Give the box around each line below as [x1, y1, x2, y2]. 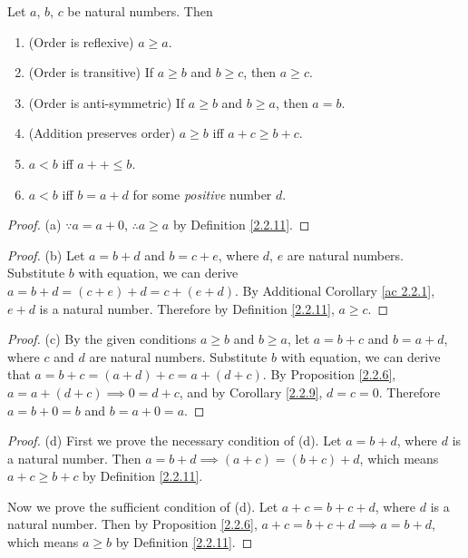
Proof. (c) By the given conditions [7, 329, 197, 348]
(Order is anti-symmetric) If [28, 93, 185, 112]
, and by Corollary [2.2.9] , [179, 382, 323, 401]
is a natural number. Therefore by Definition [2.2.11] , [39, 299, 335, 318]
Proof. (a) [7, 215, 62, 234]
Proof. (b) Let [7, 245, 85, 264]
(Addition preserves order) [28, 123, 176, 142]
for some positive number [132, 184, 272, 203]
